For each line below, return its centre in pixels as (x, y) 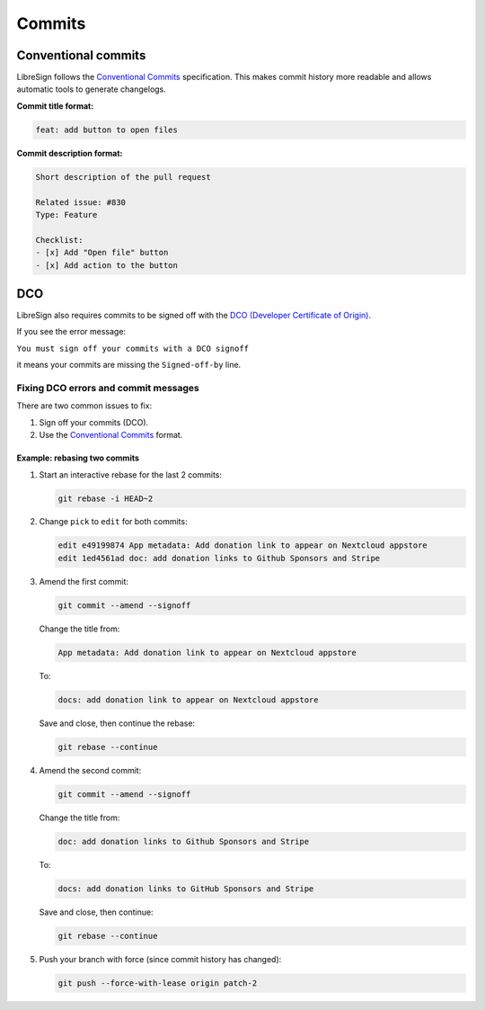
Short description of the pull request (123, 177)
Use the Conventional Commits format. (111, 435)
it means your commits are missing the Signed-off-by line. (129, 365)
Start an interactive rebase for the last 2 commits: (131, 474)
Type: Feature (66, 215)
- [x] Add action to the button (107, 265)
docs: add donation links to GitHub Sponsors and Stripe (186, 889)
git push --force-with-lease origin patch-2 (158, 983)
